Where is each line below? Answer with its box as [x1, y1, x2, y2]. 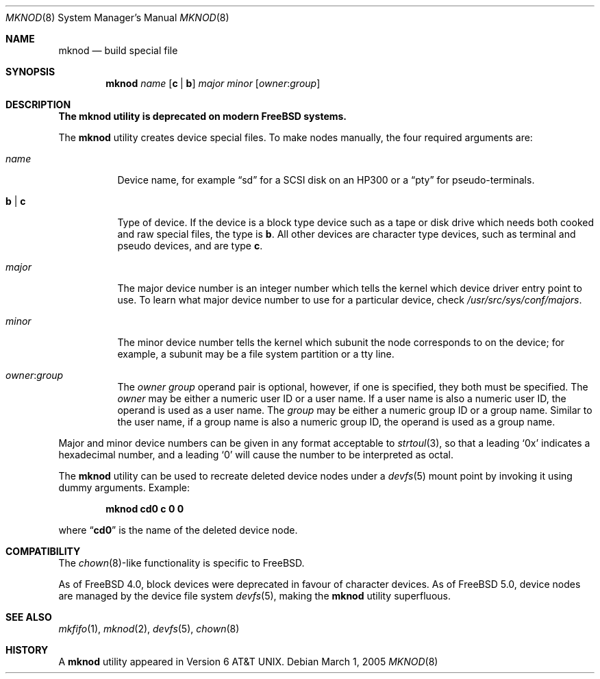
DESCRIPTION [5, 99, 71, 110]
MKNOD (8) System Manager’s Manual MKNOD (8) [5, 12, 229, 23]
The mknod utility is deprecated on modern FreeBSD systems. [58, 110, 347, 122]
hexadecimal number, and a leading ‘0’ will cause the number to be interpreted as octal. [58, 449, 453, 460]
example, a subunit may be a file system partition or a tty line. [117, 348, 395, 360]
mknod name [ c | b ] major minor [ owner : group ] [105, 77, 321, 89]
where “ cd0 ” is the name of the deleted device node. [58, 524, 298, 536]
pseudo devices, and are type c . [117, 240, 263, 251]
